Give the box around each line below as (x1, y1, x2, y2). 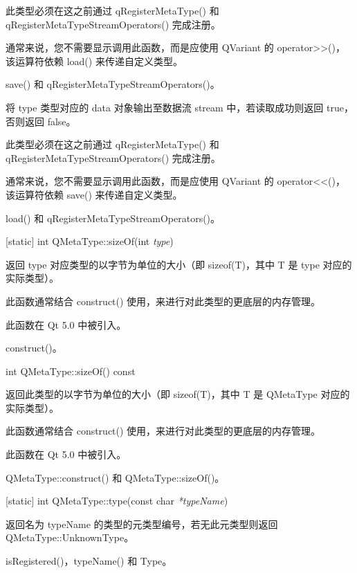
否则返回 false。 (6, 113, 76, 128)
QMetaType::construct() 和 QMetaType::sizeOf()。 (6, 470, 225, 484)
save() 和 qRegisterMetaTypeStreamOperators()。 (6, 77, 220, 91)
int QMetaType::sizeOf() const (6, 363, 136, 378)
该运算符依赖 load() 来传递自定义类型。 (6, 53, 183, 68)
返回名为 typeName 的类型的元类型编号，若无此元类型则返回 (6, 516, 278, 531)
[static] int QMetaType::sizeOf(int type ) (6, 234, 174, 248)
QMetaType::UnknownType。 (6, 530, 134, 545)
